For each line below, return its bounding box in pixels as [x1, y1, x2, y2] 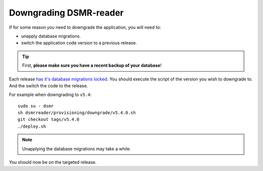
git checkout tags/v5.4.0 [18, 117, 80, 122]
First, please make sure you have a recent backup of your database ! [22, 62, 162, 68]
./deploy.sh [18, 123, 46, 129]
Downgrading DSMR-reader [9, 7, 124, 18]
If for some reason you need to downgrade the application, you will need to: [9, 24, 161, 30]
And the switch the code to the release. [9, 83, 88, 89]
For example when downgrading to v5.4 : [9, 92, 92, 97]
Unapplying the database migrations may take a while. [22, 146, 131, 152]
